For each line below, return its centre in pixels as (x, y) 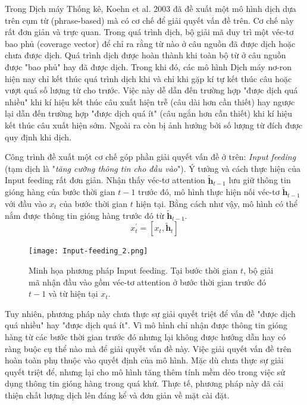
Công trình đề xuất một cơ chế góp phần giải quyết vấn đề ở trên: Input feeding (151, 157)
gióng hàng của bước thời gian (60, 192)
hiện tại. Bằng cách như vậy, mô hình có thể (217, 203)
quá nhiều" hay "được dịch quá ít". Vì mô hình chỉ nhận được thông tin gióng (146, 325)
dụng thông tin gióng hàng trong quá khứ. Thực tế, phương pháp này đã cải (144, 383)
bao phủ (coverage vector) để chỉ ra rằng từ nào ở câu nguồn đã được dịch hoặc (150, 43)
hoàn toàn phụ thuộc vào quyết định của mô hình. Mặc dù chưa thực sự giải (144, 360)
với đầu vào (26, 203)
